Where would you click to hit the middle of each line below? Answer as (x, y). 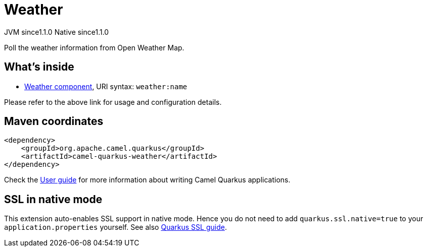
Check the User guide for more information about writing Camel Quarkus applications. (147, 180)
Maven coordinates (54, 121)
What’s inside (39, 67)
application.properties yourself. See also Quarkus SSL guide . (115, 227)
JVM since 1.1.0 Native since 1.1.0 (57, 32)
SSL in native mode (53, 199)
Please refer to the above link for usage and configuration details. (113, 102)
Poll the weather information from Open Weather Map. (94, 47)
